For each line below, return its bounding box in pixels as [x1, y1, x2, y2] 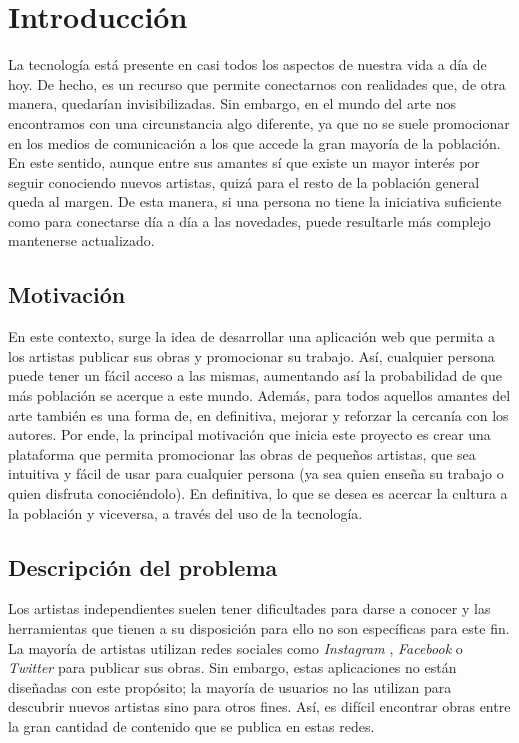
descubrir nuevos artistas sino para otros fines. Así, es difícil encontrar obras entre [8, 696, 511, 717]
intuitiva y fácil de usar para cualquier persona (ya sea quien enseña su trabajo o [8, 463, 504, 484]
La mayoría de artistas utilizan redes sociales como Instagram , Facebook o [8, 637, 463, 658]
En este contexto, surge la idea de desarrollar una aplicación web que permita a [8, 326, 496, 347]
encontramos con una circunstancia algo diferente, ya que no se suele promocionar [8, 112, 510, 133]
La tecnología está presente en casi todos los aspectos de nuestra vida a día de [8, 54, 487, 75]
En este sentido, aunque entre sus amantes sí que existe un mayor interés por [8, 152, 480, 173]
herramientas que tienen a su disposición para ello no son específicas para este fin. [8, 618, 510, 638]
